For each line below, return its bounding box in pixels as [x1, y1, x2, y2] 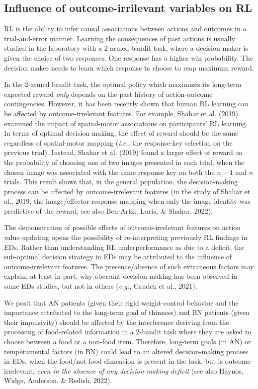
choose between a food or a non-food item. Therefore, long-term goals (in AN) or [4, 336, 251, 347]
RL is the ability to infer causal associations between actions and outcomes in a [4, 23, 247, 34]
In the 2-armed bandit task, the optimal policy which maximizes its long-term [4, 79, 242, 89]
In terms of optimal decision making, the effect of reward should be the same [4, 128, 239, 138]
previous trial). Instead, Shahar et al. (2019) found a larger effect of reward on [4, 147, 243, 157]
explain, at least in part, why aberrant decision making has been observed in [4, 271, 238, 281]
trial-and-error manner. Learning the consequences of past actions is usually [4, 33, 235, 43]
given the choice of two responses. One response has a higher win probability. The [4, 52, 254, 63]
